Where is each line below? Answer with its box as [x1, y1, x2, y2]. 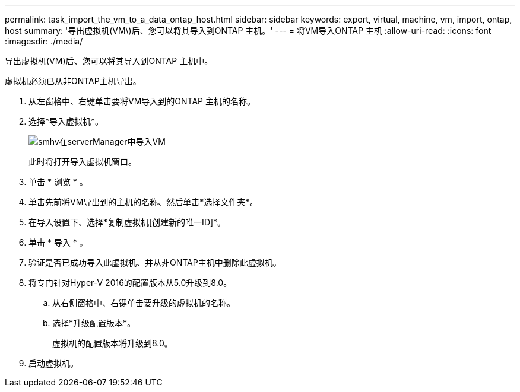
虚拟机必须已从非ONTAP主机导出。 [5, 76, 141, 86]
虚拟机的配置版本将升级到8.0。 [52, 338, 173, 348]
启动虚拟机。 [28, 358, 78, 368]
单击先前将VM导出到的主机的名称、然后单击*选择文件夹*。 [28, 197, 258, 207]
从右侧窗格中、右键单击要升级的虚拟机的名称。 [52, 298, 235, 308]
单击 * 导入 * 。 [28, 237, 88, 247]
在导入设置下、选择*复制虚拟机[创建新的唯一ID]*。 [28, 217, 226, 227]
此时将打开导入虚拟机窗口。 [28, 157, 137, 167]
